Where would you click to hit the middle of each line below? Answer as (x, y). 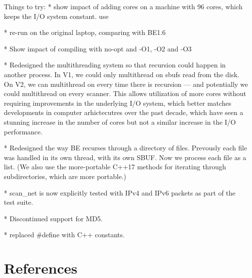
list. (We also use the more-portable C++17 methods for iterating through (115, 167)
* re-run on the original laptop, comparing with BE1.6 (85, 32)
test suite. (19, 202)
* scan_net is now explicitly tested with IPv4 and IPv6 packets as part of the (120, 192)
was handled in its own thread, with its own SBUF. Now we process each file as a (125, 157)
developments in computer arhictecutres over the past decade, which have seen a (124, 112)
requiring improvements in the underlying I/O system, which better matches (118, 103)
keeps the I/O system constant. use (56, 16)
